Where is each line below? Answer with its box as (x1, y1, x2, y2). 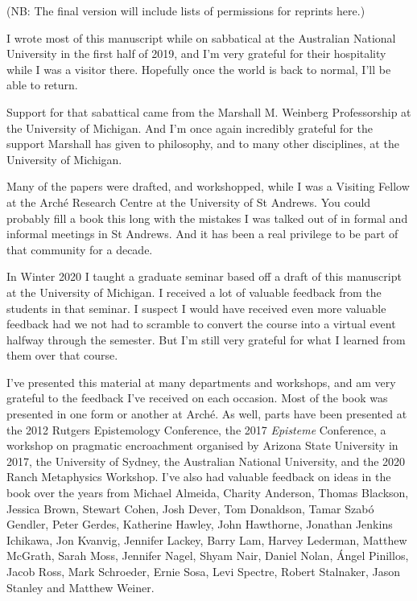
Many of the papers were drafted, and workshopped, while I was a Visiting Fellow (6, 178, 410, 195)
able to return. (6, 76, 78, 93)
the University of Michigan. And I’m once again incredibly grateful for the (6, 119, 373, 136)
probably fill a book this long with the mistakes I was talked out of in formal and (6, 209, 408, 226)
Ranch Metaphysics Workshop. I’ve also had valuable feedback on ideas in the (6, 468, 391, 485)
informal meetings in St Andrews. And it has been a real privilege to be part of (6, 225, 398, 242)
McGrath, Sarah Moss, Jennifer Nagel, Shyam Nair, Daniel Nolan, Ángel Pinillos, (6, 547, 409, 564)
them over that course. (6, 347, 118, 364)
